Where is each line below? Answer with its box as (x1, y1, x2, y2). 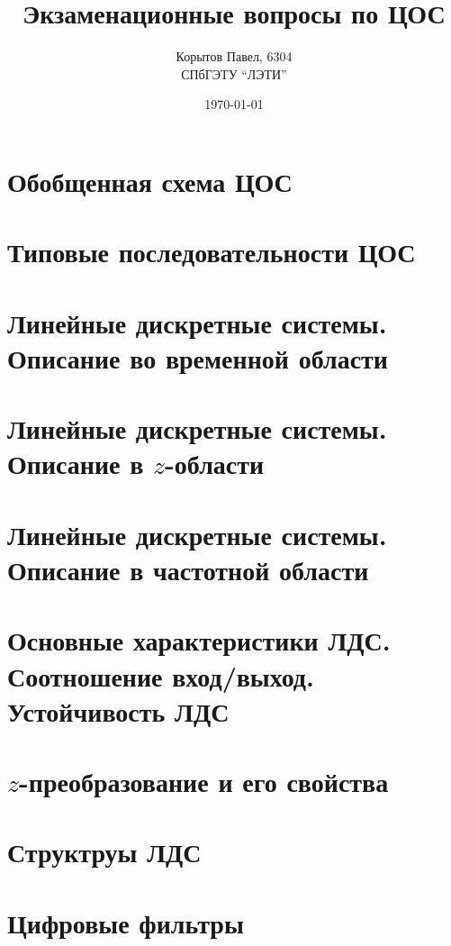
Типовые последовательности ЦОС (7, 233, 416, 270)
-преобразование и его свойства (19, 763, 389, 800)
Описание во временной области (7, 339, 388, 376)
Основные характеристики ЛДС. (7, 622, 391, 659)
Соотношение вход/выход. (7, 657, 314, 694)
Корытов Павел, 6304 (176, 47, 293, 66)
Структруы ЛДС (7, 833, 202, 870)
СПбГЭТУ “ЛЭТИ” (181, 64, 287, 83)
